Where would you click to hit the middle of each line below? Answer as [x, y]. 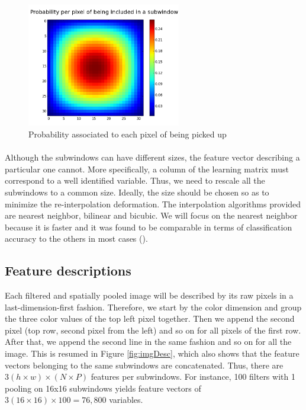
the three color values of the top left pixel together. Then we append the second [150, 318]
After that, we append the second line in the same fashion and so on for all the [148, 342]
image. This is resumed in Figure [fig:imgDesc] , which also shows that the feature [152, 353]
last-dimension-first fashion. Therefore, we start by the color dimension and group [153, 307]
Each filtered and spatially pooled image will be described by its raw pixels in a [149, 295]
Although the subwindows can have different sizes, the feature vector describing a [152, 157]
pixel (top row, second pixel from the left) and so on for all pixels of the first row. [153, 330]
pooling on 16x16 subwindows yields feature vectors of [103, 388]
